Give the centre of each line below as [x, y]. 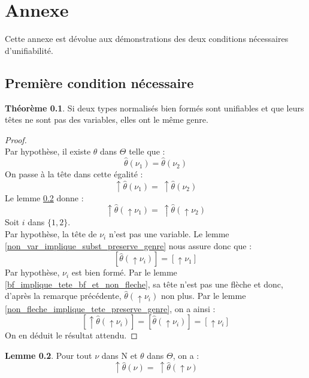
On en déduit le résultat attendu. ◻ [71, 335]
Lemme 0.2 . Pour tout [49, 355]
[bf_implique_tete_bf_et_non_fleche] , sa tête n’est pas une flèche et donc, [144, 284]
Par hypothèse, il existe [48, 151]
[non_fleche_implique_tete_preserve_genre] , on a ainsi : [110, 308]
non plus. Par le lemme [203, 296]
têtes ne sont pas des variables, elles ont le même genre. [107, 120]
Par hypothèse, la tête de [51, 234]
